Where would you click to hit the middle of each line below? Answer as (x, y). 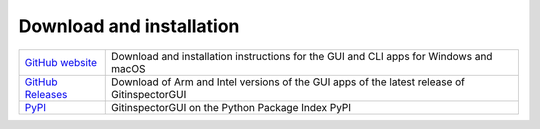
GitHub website (61, 62)
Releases (46, 94)
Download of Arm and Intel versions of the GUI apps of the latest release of (288, 82)
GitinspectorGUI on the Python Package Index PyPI (231, 107)
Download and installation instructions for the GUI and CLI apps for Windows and (302, 56)
